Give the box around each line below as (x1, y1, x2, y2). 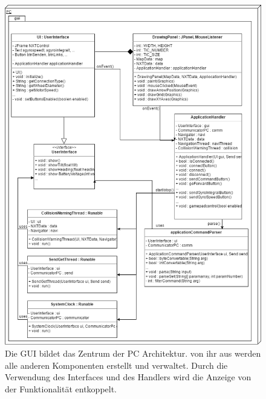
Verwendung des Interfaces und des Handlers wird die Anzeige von (5, 371, 251, 383)
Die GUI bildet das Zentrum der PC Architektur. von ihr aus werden (5, 346, 261, 359)
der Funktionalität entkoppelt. (5, 382, 117, 395)
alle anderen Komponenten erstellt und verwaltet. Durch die (5, 358, 228, 371)
